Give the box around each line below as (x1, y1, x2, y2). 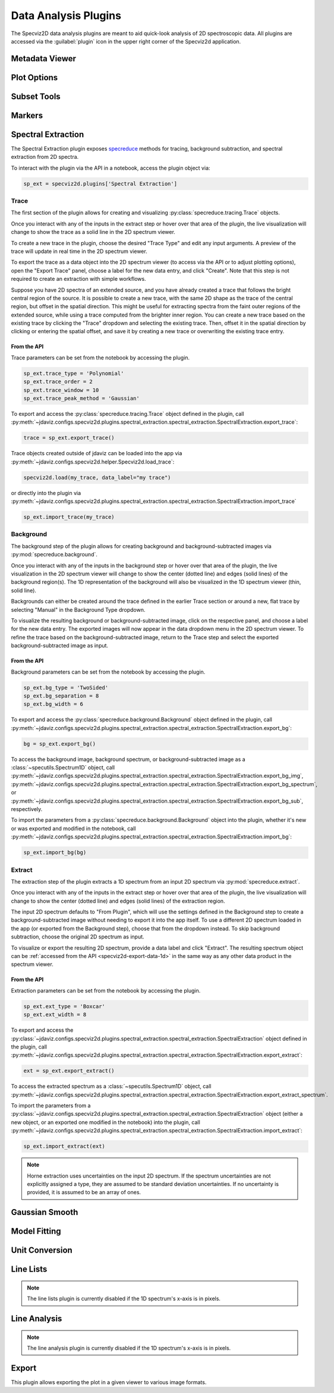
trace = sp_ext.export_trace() (23, 434, 115, 442)
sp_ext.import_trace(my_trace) (23, 514, 115, 521)
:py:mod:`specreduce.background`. (11, 551, 98, 558)
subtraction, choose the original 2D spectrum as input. (11, 933, 145, 940)
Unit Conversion (11, 1245, 73, 1256)
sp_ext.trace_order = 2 (23, 378, 93, 385)
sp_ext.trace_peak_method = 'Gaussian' (23, 395, 140, 402)
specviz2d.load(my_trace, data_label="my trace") (23, 474, 171, 481)
